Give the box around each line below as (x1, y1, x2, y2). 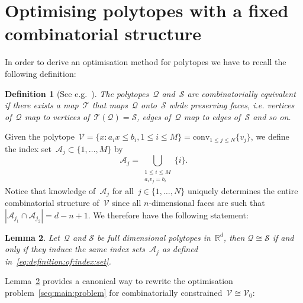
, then (223, 231, 245, 243)
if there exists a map (5, 99, 79, 111)
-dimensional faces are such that (149, 196, 265, 209)
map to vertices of (24, 110, 90, 123)
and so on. (253, 110, 291, 123)
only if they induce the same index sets (5, 243, 145, 255)
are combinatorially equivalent (187, 87, 296, 99)
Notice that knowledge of (5, 184, 96, 196)
